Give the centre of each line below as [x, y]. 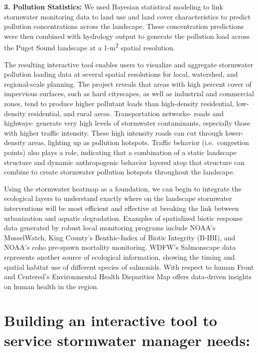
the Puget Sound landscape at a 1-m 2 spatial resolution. [90, 47]
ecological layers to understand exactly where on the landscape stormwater [118, 198]
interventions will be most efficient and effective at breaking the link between [122, 208]
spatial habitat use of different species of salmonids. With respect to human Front [129, 266]
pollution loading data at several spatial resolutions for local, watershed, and [121, 74]
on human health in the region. [52, 286]
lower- [234, 132]
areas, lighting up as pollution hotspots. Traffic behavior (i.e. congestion [138, 142]
